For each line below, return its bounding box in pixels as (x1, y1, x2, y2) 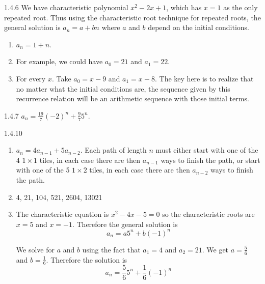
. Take (51, 73, 71, 83)
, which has (166, 2, 202, 12)
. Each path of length (80, 145, 147, 155)
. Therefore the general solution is (72, 218, 178, 229)
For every (16, 73, 46, 83)
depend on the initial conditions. (148, 22, 249, 33)
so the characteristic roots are (162, 209, 255, 219)
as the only (223, 2, 258, 12)
